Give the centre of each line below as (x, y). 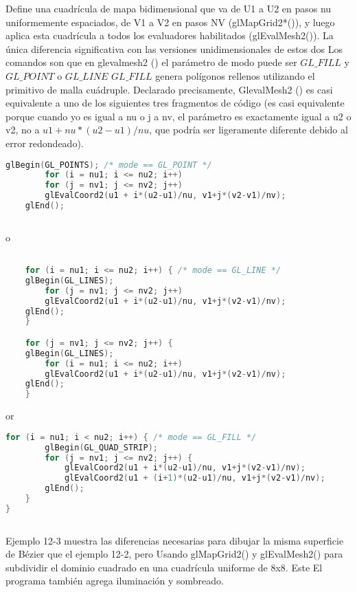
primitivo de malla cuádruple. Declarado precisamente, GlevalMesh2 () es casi (169, 89)
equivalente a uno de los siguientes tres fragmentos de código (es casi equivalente (175, 103)
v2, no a (23, 130)
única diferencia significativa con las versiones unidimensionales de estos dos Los (174, 48)
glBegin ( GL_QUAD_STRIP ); (101, 447)
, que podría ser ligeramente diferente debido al (249, 130)
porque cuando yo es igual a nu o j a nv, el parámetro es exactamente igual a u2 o (178, 116)
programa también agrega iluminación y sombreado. (115, 581)
